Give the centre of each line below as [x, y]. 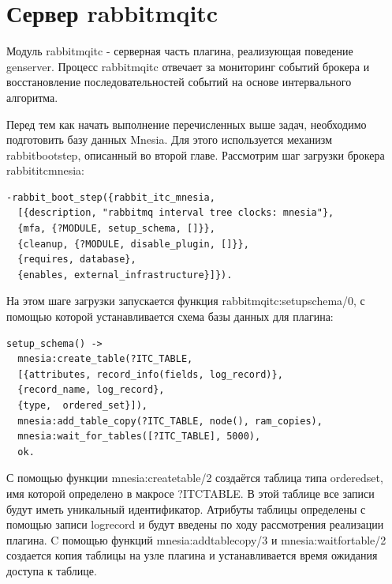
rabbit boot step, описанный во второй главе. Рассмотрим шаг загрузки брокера [196, 154]
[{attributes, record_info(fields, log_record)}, [150, 374]
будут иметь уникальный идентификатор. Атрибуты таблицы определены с [186, 509]
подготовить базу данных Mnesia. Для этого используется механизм [170, 139]
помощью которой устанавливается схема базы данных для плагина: [170, 316]
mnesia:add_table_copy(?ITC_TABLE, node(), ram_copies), [170, 421]
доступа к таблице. [52, 570]
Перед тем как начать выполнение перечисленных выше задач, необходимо [187, 124]
